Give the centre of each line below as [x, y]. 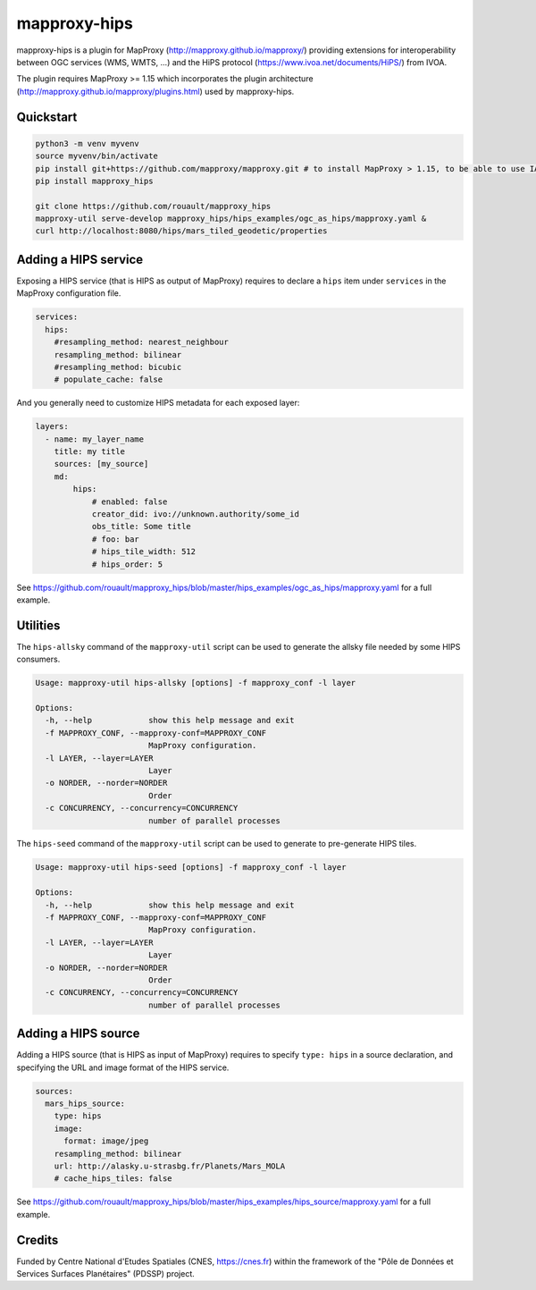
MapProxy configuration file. [69, 293]
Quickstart [47, 117]
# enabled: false [130, 502]
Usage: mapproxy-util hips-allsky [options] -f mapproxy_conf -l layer [196, 683]
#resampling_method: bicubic [118, 367]
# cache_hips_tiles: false [113, 1179]
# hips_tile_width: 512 [144, 552]
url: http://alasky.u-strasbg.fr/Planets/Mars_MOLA [170, 1166]
